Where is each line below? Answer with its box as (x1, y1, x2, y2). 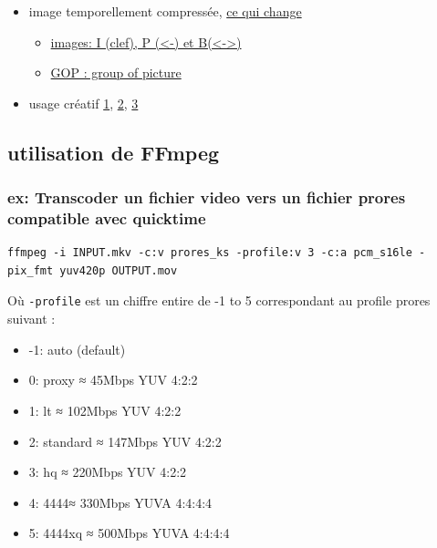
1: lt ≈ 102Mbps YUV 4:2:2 (28, 400, 182, 419)
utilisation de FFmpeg (7, 138, 220, 166)
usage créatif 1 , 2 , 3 (28, 93, 139, 112)
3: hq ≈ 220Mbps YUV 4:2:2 (28, 462, 187, 481)
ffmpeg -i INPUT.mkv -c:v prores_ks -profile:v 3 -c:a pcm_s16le (7, 246, 412, 260)
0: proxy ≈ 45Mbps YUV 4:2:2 (28, 370, 198, 389)
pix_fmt (7, 264, 54, 277)
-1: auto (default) (28, 339, 126, 358)
